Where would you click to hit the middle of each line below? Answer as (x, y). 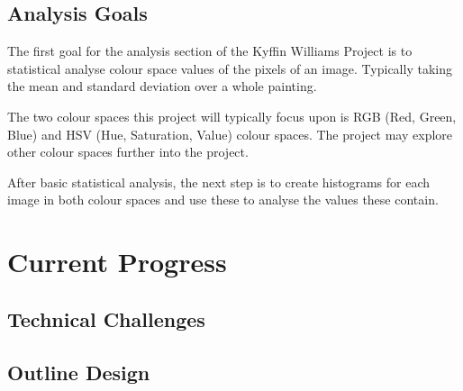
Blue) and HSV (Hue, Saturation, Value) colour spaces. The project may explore (230, 134)
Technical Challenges (106, 318)
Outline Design (79, 372)
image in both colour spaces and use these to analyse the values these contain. (223, 200)
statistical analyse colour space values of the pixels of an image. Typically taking (230, 68)
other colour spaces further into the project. (128, 152)
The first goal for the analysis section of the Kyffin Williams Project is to (210, 51)
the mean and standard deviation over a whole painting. (162, 86)
